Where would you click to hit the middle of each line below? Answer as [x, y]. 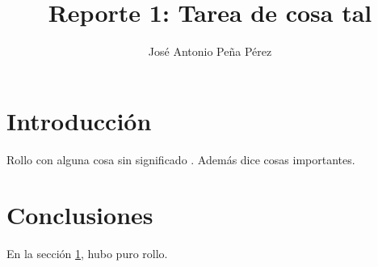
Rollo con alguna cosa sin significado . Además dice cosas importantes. [181, 159]
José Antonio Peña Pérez [210, 51]
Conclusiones [80, 215]
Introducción [79, 120]
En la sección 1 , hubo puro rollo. [87, 254]
